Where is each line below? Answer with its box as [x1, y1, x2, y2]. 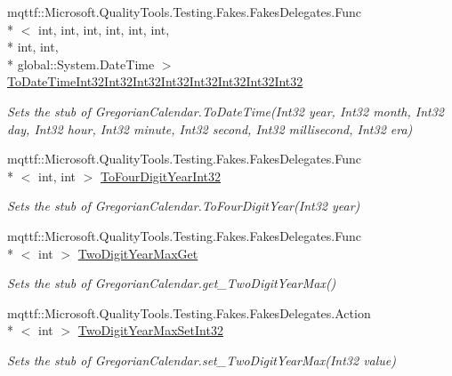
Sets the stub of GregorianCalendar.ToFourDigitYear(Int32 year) [7, 196, 360, 215]
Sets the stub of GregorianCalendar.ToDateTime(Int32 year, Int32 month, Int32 [7, 101, 444, 120]
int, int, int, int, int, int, [37, 20, 170, 38]
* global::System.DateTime [7, 54, 155, 73]
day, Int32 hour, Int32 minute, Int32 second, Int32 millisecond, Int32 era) [7, 119, 413, 138]
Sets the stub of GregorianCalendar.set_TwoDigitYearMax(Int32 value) [7, 350, 397, 369]
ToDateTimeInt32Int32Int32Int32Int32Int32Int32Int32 [7, 72, 303, 91]
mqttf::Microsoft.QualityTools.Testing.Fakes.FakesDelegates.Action [7, 303, 371, 322]
